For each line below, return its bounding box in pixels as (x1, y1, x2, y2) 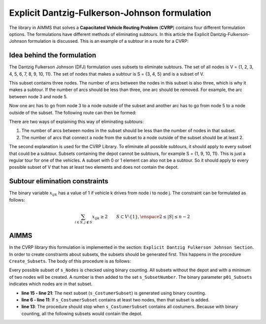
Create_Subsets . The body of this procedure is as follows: (9, 258, 131, 264)
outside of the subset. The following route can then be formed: (9, 110, 136, 116)
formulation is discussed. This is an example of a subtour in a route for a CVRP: (28, 38, 189, 44)
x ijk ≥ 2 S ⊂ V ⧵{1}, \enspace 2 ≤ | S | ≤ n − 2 (92, 214, 190, 221)
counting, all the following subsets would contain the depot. (21, 310, 143, 317)
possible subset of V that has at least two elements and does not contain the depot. (9, 164, 179, 170)
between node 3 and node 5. (9, 93, 68, 99)
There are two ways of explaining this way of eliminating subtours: (9, 118, 144, 124)
